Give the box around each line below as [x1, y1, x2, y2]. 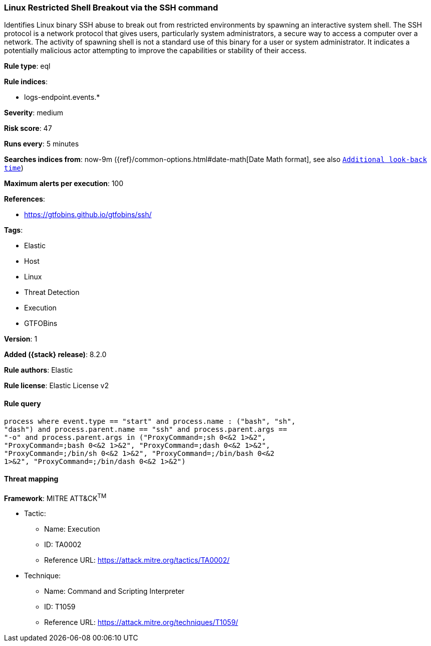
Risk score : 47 [4, 124, 52, 133]
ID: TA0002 [44, 540, 82, 549]
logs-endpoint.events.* [24, 93, 100, 102]
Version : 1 [4, 335, 38, 344]
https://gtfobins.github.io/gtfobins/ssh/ [24, 210, 152, 219]
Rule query [4, 399, 41, 408]
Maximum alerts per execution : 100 [4, 179, 124, 188]
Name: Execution [44, 525, 100, 534]
